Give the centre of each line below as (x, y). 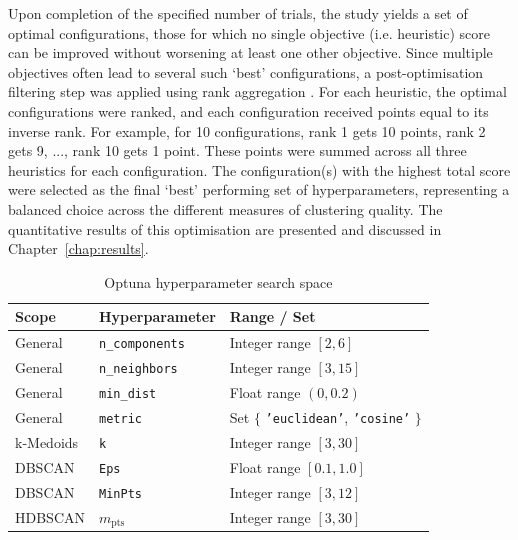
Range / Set (272, 316)
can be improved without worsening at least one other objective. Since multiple (250, 52)
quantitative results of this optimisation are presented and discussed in (225, 228)
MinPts (120, 493)
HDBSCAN (50, 516)
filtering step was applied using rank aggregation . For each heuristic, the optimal (257, 91)
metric (120, 418)
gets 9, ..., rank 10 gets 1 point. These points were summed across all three (237, 150)
